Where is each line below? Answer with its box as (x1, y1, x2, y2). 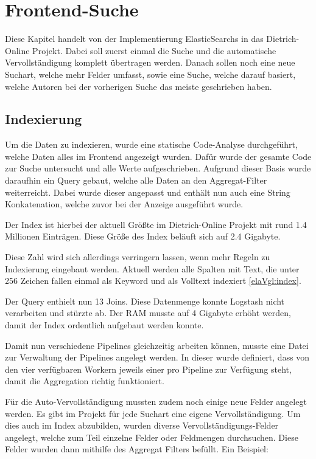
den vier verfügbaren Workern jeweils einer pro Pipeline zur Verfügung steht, (5, 362, 292, 375)
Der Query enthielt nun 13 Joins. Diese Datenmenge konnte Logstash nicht (5, 294, 285, 307)
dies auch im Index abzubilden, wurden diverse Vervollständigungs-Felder (5, 419, 279, 432)
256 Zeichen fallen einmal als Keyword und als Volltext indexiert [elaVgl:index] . (5, 274, 301, 287)
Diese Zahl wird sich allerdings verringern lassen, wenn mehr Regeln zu (5, 250, 270, 263)
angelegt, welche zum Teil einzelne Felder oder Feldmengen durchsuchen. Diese (5, 430, 298, 443)
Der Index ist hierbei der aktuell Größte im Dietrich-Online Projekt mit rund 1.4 (5, 218, 307, 230)
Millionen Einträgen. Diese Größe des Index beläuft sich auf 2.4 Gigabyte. (5, 230, 281, 243)
